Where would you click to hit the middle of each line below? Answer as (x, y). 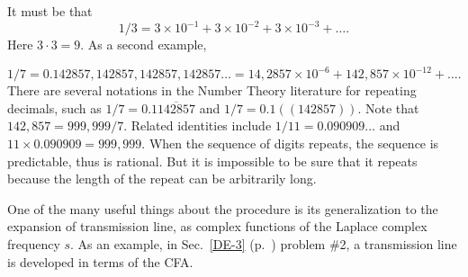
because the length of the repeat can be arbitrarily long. (162, 179)
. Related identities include (198, 125)
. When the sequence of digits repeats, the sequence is (290, 143)
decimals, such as (54, 107)
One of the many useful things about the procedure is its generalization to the (223, 208)
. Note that (388, 107)
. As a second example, (144, 45)
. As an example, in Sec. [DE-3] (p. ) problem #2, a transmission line (264, 243)
